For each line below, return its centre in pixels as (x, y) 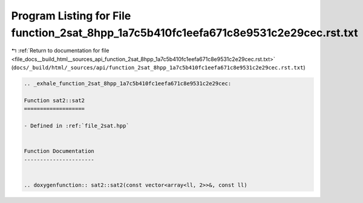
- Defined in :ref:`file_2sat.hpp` (77, 126)
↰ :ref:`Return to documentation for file (60, 51)
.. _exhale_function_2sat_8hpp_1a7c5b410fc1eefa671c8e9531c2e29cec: (128, 84)
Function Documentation (59, 151)
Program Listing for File (71, 16)
